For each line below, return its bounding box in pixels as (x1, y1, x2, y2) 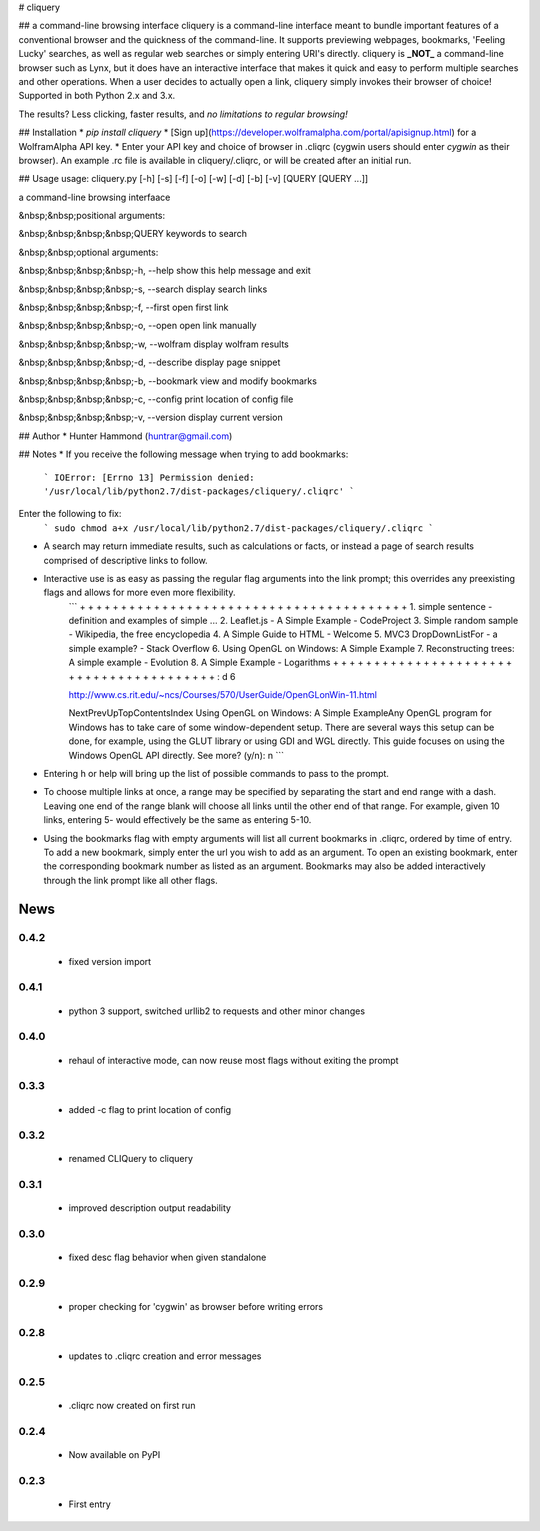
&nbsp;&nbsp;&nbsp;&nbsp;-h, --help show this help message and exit (18, 265, 312, 277)
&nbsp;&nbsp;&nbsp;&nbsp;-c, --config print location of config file (18, 393, 294, 405)
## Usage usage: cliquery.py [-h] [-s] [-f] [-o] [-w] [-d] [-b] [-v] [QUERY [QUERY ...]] (18, 173, 369, 185)
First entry (68, 1498, 112, 1510)
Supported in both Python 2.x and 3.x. (18, 90, 176, 102)
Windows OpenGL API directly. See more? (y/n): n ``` (68, 749, 285, 761)
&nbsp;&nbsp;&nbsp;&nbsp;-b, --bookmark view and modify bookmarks (18, 375, 317, 387)
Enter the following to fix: (18, 508, 122, 520)
